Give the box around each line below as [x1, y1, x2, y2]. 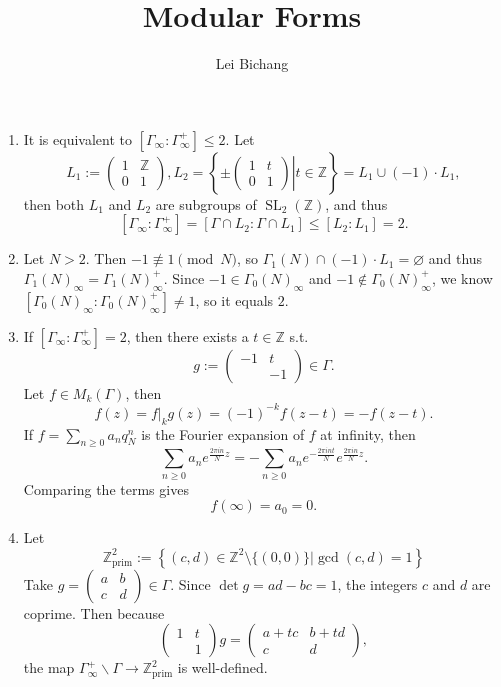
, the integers [337, 573, 418, 594]
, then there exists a [126, 325, 249, 346]
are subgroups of [155, 193, 257, 214]
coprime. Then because [23, 602, 165, 623]
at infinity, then [320, 423, 416, 444]
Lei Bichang [215, 53, 289, 74]
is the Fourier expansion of [141, 423, 305, 444]
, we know [431, 267, 493, 288]
